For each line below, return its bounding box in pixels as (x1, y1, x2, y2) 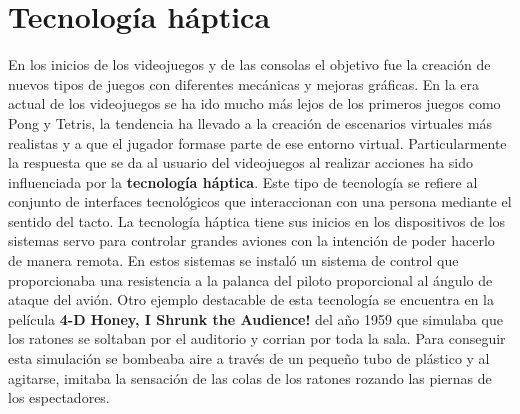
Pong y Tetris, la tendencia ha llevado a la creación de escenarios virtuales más (8, 112, 493, 133)
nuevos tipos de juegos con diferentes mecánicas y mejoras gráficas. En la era (8, 73, 480, 94)
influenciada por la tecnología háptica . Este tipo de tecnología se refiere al (8, 171, 478, 192)
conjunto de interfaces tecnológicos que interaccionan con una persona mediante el (8, 191, 512, 212)
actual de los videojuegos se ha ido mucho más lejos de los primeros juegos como (8, 93, 501, 114)
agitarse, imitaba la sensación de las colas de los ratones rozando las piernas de (8, 367, 492, 388)
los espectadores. (8, 387, 110, 408)
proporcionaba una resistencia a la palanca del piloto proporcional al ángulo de (8, 269, 493, 290)
